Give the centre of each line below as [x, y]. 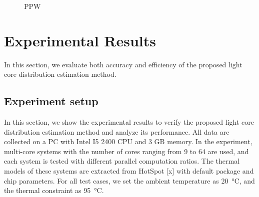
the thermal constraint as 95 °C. [54, 190]
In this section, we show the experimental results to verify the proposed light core [129, 122]
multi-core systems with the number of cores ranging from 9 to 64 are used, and [126, 151]
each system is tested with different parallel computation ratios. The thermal [122, 161]
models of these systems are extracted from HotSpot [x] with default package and [129, 171]
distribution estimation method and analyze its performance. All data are [117, 131]
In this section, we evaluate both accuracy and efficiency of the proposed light [123, 64]
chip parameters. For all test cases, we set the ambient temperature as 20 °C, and [129, 180]
